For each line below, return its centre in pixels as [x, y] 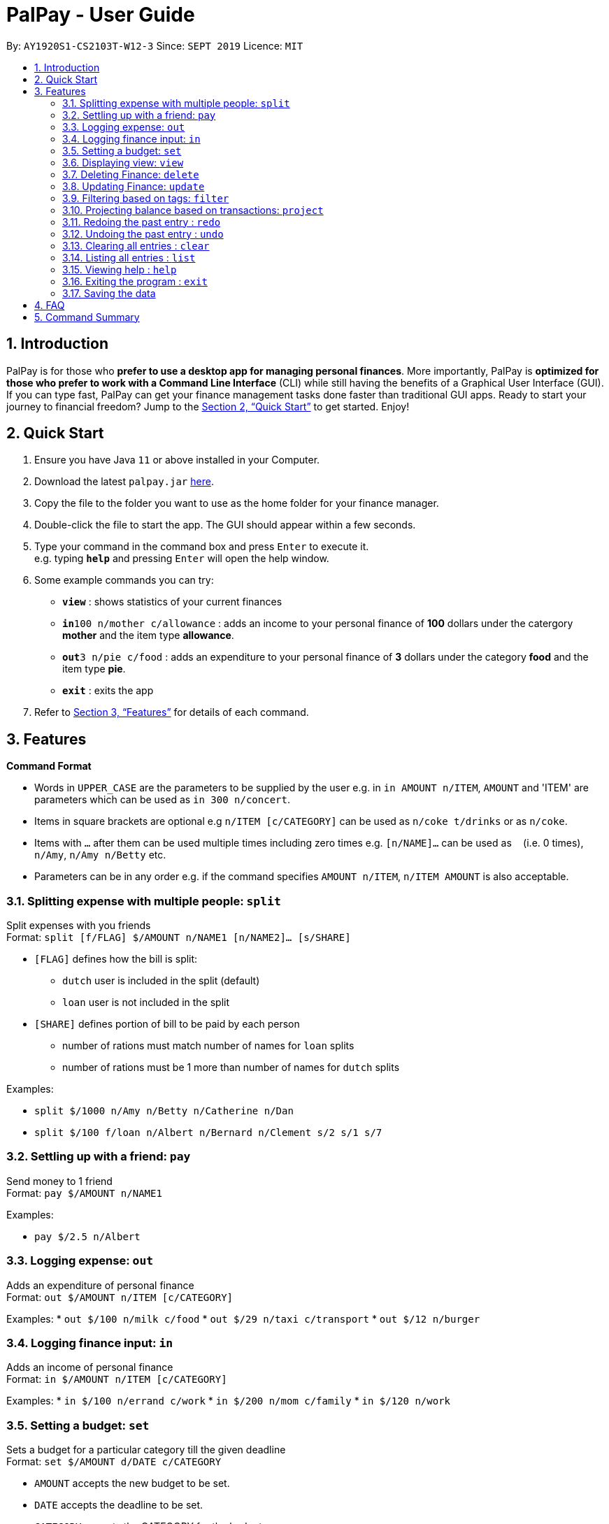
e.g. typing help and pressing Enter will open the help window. [182, 559]
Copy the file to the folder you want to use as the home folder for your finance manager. [237, 503]
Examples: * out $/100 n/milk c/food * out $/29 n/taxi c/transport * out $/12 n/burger [243, 1318]
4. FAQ [50, 305]
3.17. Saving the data [109, 293]
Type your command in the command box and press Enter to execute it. [202, 547]
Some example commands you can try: [124, 580]
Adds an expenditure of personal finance [100, 1285]
